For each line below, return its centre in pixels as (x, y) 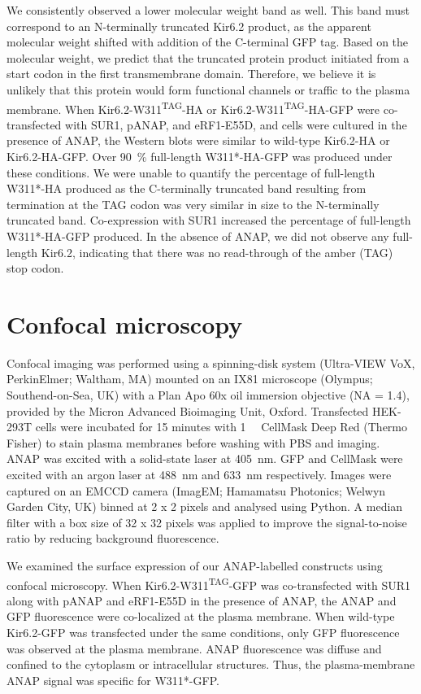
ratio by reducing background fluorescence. (113, 538)
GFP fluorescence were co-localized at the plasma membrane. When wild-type (201, 616)
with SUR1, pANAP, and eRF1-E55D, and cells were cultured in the (236, 124)
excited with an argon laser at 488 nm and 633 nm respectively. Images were (199, 475)
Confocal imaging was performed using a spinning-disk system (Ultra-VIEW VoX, (211, 362)
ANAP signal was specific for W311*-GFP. (113, 680)
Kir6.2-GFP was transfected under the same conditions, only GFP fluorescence (203, 633)
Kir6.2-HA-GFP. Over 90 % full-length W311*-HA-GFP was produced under (200, 156)
